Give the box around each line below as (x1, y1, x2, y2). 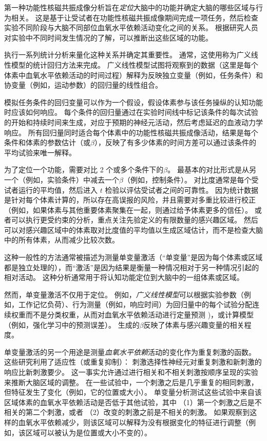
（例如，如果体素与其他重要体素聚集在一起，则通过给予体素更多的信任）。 (4, 204, 252, 215)
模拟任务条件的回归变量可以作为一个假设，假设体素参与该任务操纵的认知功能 (4, 96, 263, 107)
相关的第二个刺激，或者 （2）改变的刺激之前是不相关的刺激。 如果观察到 (4, 407, 250, 417)
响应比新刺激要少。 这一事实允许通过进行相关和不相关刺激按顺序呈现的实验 (4, 367, 258, 377)
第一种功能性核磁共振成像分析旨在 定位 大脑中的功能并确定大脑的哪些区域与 (4, 2, 256, 12)
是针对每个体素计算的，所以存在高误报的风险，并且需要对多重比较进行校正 (4, 194, 256, 205)
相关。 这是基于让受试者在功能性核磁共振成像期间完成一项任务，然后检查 (11, 12, 258, 23)
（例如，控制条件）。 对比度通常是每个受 (123, 174, 259, 185)
